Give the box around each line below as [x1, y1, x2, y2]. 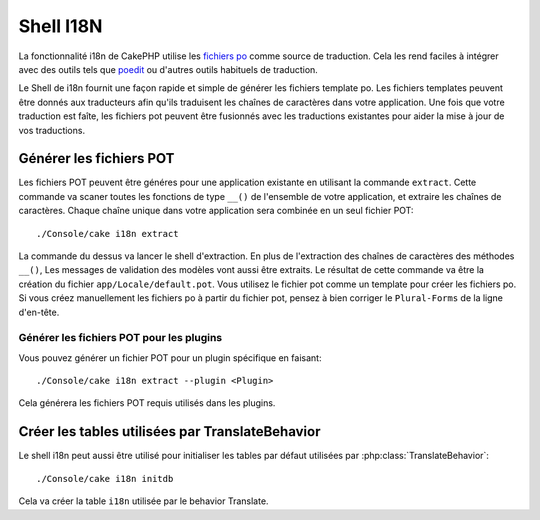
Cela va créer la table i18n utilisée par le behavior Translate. [18, 495, 269, 507]
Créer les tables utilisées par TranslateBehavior [18, 423, 321, 440]
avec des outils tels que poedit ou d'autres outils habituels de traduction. [18, 63, 319, 75]
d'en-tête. [18, 306, 60, 318]
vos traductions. [18, 124, 85, 136]
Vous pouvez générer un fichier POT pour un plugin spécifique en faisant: [18, 351, 322, 364]
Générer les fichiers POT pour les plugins [18, 331, 223, 345]
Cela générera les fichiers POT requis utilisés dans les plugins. [18, 397, 276, 409]
